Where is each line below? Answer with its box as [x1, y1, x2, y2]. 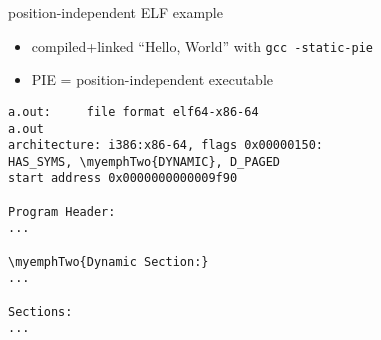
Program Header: [8, 204, 116, 219]
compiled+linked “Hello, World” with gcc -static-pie [31, 35, 373, 56]
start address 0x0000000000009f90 [8, 171, 238, 186]
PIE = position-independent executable [31, 69, 274, 90]
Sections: [8, 304, 73, 319]
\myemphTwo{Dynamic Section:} [8, 254, 209, 269]
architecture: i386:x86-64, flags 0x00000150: [8, 138, 323, 153]
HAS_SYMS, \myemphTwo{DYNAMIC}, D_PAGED [8, 154, 281, 169]
